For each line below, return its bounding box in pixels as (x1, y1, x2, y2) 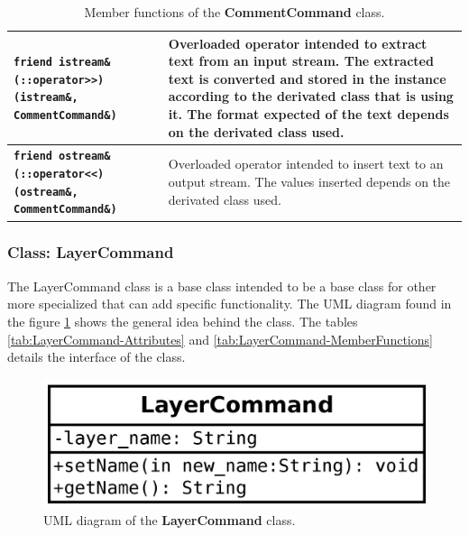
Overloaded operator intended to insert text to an (168, 154, 444, 173)
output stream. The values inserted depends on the (168, 171, 451, 190)
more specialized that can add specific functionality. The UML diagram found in (7, 294, 452, 313)
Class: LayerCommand (7, 241, 174, 263)
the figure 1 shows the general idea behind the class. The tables (7, 311, 358, 330)
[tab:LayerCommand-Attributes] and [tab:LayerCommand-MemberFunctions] (7, 329, 433, 348)
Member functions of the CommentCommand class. (84, 3, 385, 21)
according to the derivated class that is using (168, 87, 454, 106)
